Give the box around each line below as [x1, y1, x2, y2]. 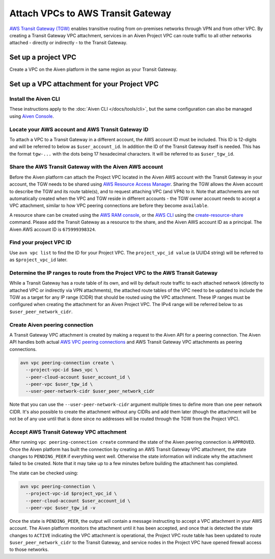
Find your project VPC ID [9, 239, 72, 246]
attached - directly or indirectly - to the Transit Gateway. [9, 40, 127, 46]
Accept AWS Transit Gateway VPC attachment [9, 428, 127, 436]
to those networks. [9, 546, 49, 553]
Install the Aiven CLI [9, 95, 61, 103]
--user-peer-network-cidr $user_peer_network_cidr [25, 388, 155, 394]
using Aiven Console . [9, 113, 54, 119]
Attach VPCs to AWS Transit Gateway [9, 8, 172, 19]
